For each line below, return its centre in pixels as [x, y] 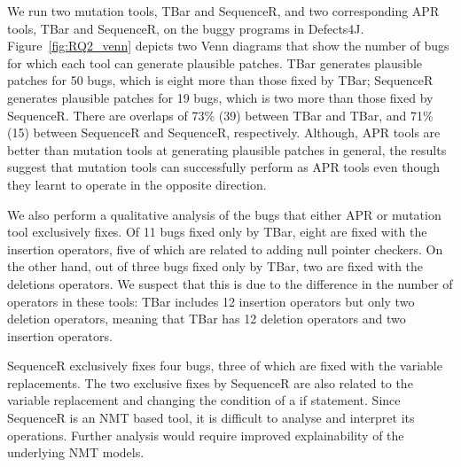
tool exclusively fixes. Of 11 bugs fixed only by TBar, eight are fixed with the [217, 232]
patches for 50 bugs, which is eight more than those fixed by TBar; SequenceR [220, 80]
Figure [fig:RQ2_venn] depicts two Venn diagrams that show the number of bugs [228, 46]
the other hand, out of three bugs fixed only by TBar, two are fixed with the [215, 266]
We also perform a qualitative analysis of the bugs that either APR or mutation [224, 214]
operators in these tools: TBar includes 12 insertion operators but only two [211, 301]
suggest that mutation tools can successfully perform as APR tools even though [223, 167]
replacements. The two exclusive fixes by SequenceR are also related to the [210, 382]
